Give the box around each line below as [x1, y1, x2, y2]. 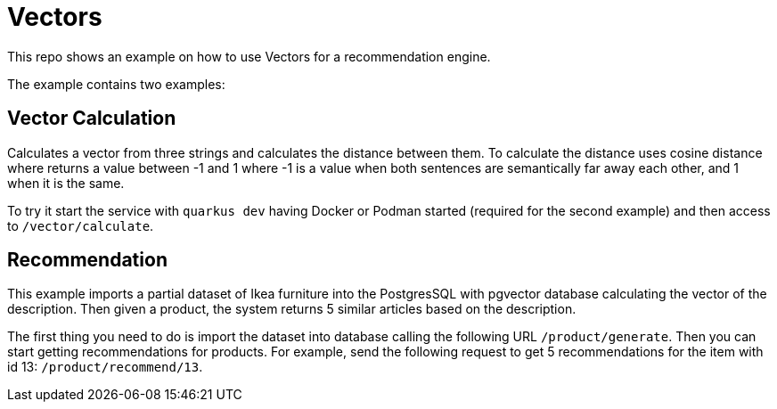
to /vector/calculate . [7, 217, 154, 233]
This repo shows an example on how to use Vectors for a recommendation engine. [7, 48, 491, 64]
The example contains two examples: [7, 76, 225, 92]
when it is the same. [7, 175, 125, 191]
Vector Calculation [7, 107, 176, 130]
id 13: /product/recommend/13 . [7, 359, 203, 375]
